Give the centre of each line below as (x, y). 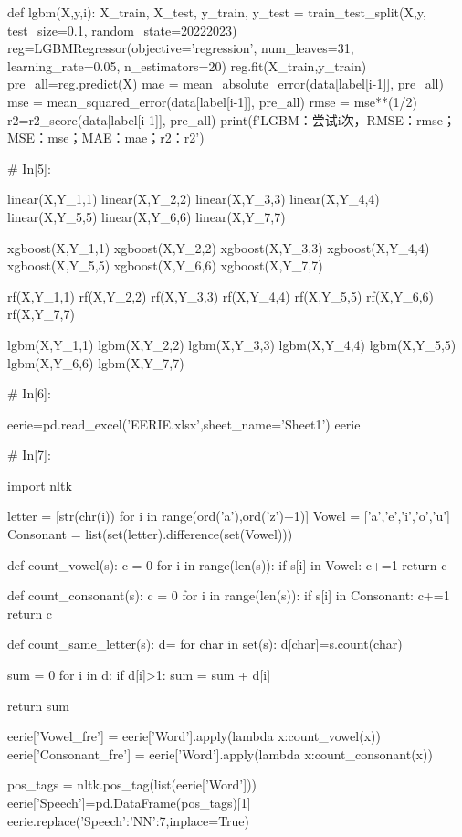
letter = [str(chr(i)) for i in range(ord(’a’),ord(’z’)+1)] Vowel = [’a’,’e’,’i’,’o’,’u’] (229, 516)
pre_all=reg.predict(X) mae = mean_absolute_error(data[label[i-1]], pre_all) (226, 84)
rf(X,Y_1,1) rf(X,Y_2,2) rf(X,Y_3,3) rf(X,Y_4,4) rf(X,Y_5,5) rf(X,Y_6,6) (220, 296)
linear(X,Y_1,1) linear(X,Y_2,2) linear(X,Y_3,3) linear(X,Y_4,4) (194, 199)
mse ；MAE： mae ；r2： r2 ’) (126, 138)
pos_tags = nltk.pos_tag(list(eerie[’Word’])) (132, 784)
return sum (38, 705)
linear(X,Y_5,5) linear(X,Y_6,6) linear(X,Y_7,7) (147, 216)
